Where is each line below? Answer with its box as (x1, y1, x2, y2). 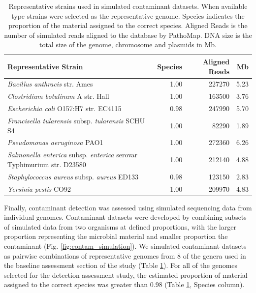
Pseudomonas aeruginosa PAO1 (7, 137, 103, 147)
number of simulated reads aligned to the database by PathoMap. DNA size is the (4, 29, 252, 40)
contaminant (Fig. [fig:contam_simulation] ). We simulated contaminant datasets (4, 240, 247, 251)
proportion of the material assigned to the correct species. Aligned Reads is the (8, 20, 248, 30)
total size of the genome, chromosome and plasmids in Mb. (39, 39, 217, 50)
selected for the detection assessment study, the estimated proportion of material (4, 269, 248, 280)
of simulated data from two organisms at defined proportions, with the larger (4, 221, 236, 232)
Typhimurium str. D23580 (7, 159, 86, 169)
